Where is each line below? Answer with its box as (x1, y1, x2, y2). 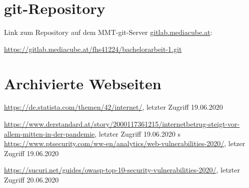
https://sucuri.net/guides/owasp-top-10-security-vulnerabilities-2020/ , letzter (4, 165, 240, 175)
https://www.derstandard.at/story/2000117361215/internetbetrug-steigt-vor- (4, 119, 240, 129)
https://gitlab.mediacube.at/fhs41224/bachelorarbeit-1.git (4, 43, 182, 54)
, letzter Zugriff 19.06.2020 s (94, 128, 180, 139)
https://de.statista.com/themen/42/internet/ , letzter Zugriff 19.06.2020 (4, 102, 223, 112)
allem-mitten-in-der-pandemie (4, 128, 95, 139)
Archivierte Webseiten (4, 73, 161, 93)
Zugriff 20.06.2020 (4, 175, 59, 185)
